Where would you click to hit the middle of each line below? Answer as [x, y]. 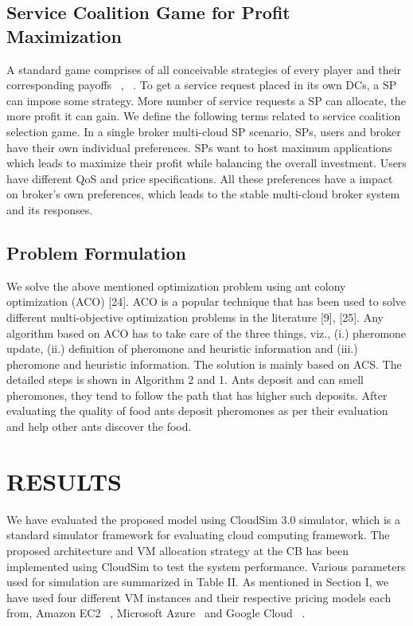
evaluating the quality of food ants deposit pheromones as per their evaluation [197, 411]
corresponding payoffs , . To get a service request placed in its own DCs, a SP [202, 85]
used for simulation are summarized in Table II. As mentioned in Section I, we [198, 582]
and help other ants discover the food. [99, 426]
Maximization [64, 35]
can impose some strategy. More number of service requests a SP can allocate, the [206, 100]
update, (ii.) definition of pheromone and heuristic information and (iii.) [182, 348]
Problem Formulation [96, 252]
